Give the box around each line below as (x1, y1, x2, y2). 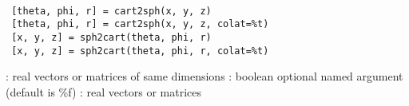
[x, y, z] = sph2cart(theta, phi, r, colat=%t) (11, 45, 269, 57)
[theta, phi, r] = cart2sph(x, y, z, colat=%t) (11, 18, 269, 30)
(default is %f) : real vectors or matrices (6, 83, 201, 100)
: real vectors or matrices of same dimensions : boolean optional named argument (6, 68, 403, 84)
